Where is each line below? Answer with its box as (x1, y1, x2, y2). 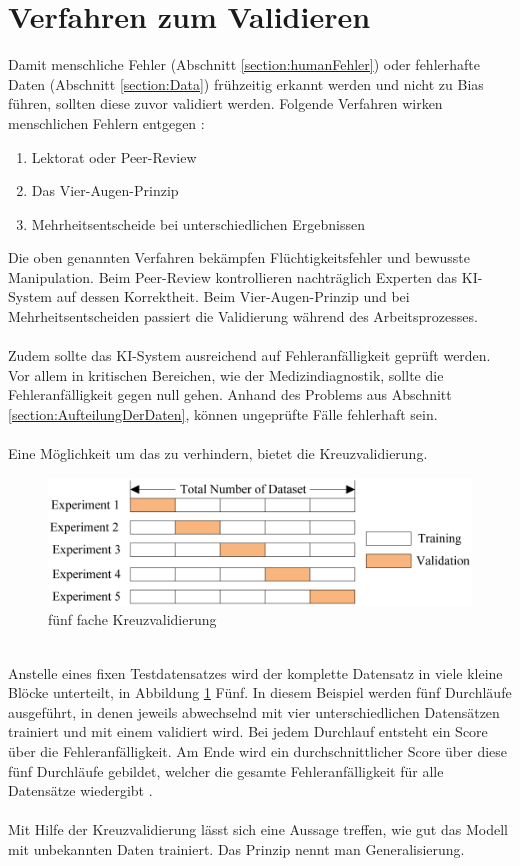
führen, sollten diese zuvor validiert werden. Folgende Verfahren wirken (8, 93, 443, 114)
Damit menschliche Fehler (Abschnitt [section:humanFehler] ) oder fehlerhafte (8, 54, 480, 75)
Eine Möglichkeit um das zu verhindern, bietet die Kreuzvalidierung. (8, 443, 428, 464)
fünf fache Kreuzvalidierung (48, 609, 217, 630)
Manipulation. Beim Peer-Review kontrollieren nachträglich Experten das (8, 266, 458, 287)
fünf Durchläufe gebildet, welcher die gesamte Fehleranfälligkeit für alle (8, 760, 444, 781)
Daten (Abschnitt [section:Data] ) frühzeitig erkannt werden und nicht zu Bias (8, 73, 484, 94)
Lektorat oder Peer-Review (31, 146, 197, 167)
